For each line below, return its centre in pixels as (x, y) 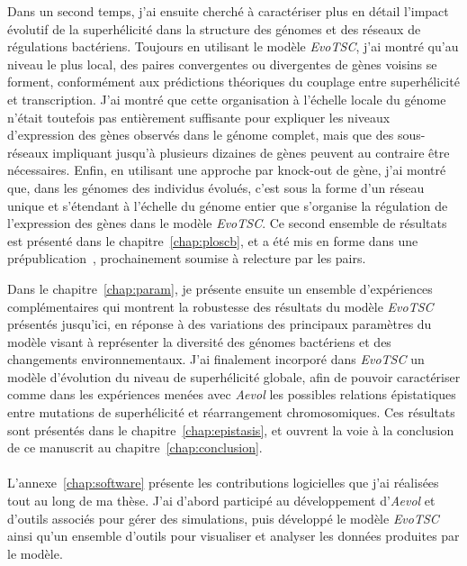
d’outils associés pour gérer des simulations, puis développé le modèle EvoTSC (223, 518)
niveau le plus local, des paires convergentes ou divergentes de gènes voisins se (222, 64)
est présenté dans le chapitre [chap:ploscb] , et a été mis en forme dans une (213, 240)
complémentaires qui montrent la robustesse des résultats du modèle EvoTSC (220, 306)
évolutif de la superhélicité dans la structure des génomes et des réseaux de (214, 28)
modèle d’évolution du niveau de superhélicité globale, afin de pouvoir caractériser (234, 376)
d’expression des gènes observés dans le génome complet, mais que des (201, 135)
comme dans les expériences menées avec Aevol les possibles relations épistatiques (232, 394)
